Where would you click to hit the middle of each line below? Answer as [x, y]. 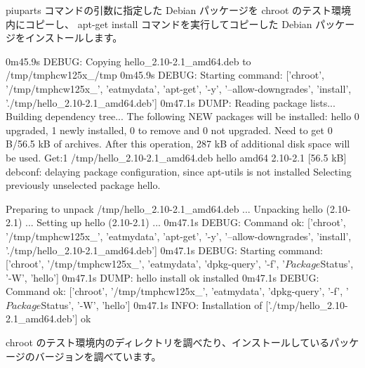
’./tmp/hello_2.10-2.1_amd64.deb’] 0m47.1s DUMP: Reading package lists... [171, 102]
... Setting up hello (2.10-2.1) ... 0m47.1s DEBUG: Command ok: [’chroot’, [185, 222]
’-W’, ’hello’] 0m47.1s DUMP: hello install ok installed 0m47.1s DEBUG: [162, 277]
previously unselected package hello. [83, 185]
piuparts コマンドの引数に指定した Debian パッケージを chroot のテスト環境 [179, 10]
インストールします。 [74, 38]
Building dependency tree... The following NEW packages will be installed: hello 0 [182, 116]
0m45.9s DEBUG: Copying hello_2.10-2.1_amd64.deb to [128, 61]
